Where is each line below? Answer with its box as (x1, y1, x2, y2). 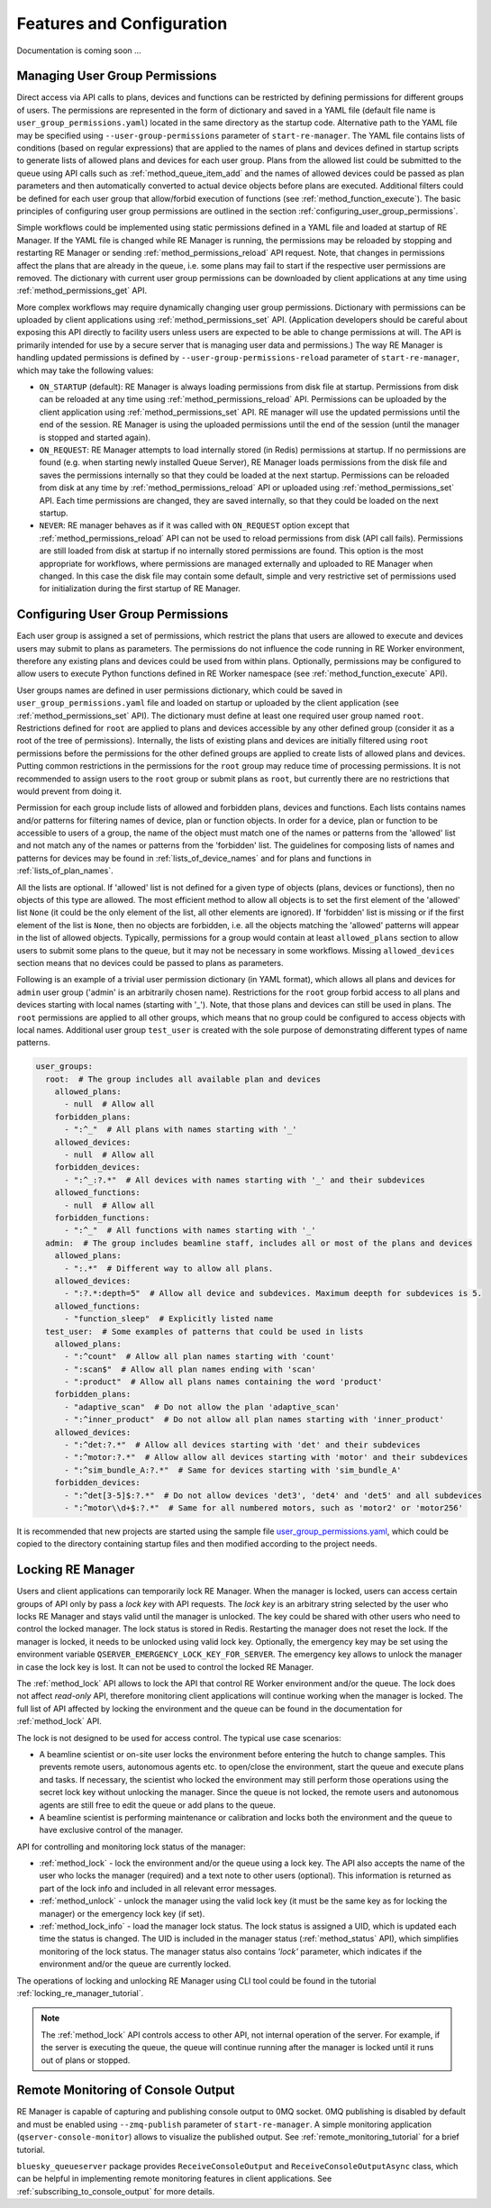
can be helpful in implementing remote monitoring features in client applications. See (16, 2173, 332, 2185)
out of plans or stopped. (41, 2055, 131, 2066)
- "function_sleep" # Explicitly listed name (64, 1314, 274, 1324)
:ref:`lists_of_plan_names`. (16, 865, 114, 876)
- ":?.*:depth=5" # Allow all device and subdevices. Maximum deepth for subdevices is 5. (64, 1289, 482, 1299)
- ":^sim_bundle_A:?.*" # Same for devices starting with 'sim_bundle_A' (64, 1464, 402, 1475)
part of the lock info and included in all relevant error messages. (39, 1883, 277, 1893)
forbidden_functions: (54, 1212, 150, 1223)
